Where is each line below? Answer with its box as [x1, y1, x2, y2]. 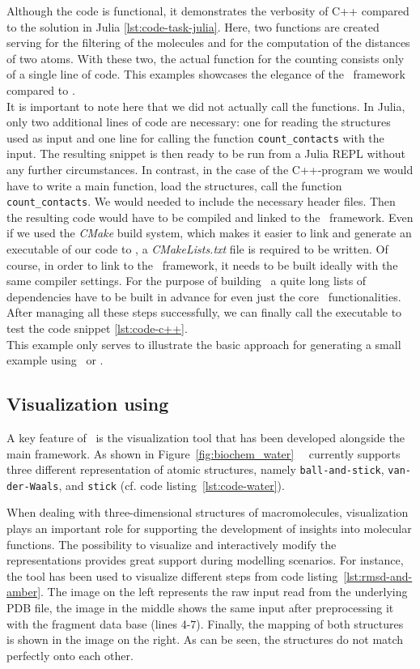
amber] [6, 583, 41, 600]
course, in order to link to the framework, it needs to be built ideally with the [6, 256, 398, 273]
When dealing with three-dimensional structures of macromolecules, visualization [6, 504, 409, 521]
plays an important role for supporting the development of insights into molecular [6, 520, 412, 537]
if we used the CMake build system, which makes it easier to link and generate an [6, 224, 412, 241]
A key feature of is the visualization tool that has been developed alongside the [6, 428, 405, 445]
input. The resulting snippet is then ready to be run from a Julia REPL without [6, 145, 405, 162]
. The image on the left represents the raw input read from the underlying [40, 583, 408, 600]
